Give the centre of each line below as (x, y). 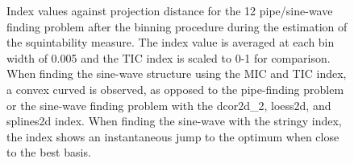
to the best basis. (49, 152)
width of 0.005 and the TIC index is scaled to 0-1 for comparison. (169, 57)
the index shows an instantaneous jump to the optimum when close (173, 136)
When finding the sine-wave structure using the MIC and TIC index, (177, 73)
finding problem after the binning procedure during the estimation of (177, 26)
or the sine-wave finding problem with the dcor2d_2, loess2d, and (169, 105)
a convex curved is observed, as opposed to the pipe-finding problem (175, 89)
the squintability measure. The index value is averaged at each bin (171, 42)
